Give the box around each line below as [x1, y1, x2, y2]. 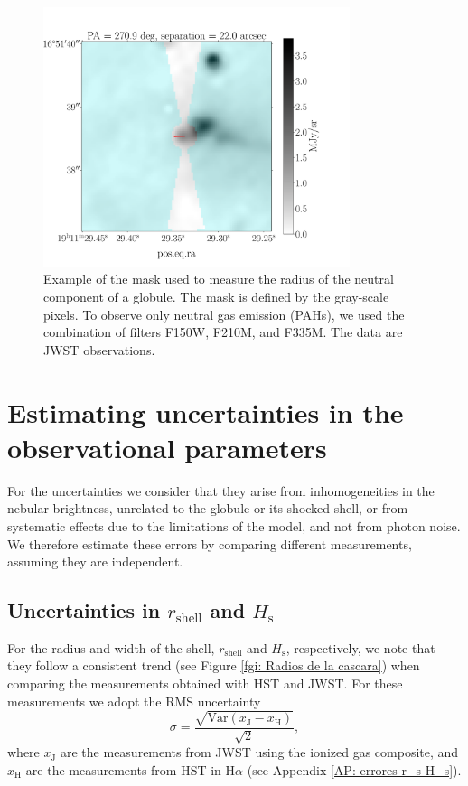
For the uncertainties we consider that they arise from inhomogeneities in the [7, 481, 435, 500]
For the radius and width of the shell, [7, 638, 215, 657]
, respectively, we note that [285, 638, 435, 657]
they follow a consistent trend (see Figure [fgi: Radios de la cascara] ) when [7, 656, 420, 675]
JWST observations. [43, 340, 155, 359]
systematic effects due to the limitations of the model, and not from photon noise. [7, 516, 461, 535]
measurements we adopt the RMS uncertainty [7, 691, 261, 710]
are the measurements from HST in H [25, 760, 236, 779]
